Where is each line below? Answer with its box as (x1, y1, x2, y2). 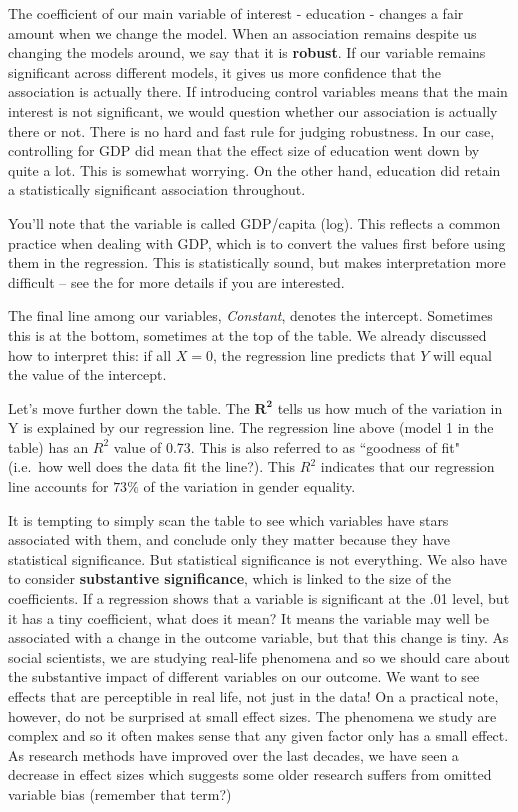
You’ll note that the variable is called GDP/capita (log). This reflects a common (8, 212, 501, 233)
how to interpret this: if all (8, 344, 172, 365)
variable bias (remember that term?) (8, 783, 232, 804)
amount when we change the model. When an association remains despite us (8, 22, 477, 43)
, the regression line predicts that (213, 344, 416, 365)
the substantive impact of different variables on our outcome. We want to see (8, 666, 480, 687)
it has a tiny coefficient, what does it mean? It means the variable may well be (8, 607, 489, 628)
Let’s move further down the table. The (8, 397, 250, 418)
